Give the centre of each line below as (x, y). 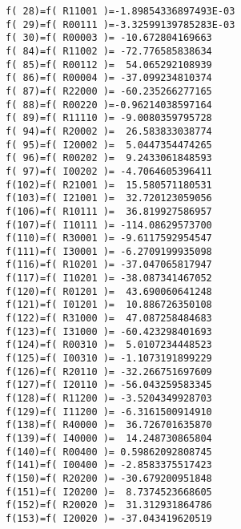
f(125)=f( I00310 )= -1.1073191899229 (109, 359)
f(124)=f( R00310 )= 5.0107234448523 (109, 345)
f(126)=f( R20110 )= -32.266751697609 (109, 372)
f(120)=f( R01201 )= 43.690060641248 (109, 291)
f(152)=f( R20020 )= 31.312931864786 (109, 505)
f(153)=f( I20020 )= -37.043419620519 (109, 518)
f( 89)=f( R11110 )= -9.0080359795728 (109, 118)
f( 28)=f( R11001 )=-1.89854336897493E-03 (120, 11)
